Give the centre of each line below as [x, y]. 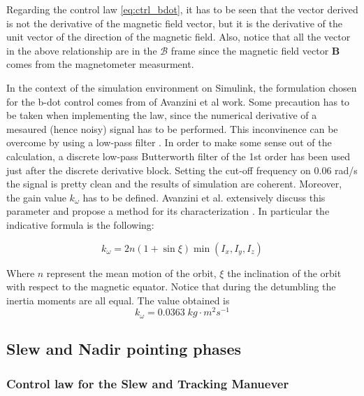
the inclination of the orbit [284, 273]
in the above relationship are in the [82, 50]
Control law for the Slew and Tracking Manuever [148, 383]
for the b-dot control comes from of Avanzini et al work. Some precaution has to [178, 101]
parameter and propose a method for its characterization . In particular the [168, 211]
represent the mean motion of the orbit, [131, 273]
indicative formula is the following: [80, 224]
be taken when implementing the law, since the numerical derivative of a [162, 115]
